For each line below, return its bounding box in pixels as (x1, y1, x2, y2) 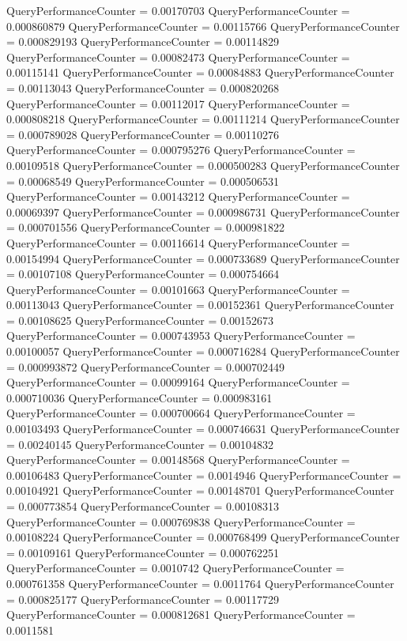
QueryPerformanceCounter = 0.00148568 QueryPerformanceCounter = (6, 451, 350, 468)
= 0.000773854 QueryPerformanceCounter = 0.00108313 (6, 498, 279, 514)
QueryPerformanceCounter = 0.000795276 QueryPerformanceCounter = (6, 141, 356, 158)
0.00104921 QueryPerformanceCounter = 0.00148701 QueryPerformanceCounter (6, 482, 394, 499)
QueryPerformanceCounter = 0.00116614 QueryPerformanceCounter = (6, 234, 350, 251)
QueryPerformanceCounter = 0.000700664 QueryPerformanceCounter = (6, 405, 356, 421)
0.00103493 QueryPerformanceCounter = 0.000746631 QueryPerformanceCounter (6, 420, 400, 437)
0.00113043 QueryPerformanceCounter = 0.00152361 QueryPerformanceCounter (6, 296, 394, 313)
